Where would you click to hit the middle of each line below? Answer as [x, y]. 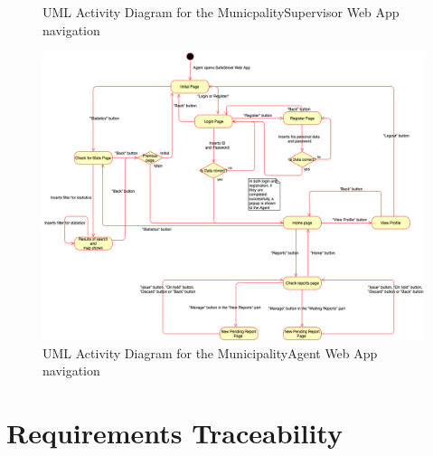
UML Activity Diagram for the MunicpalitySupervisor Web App [221, 12]
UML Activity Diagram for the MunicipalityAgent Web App [210, 352]
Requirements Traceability [174, 432]
